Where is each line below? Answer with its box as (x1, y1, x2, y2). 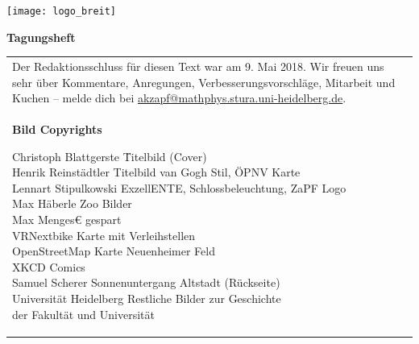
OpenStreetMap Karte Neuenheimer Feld (12, 242, 215, 259)
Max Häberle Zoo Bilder (12, 195, 132, 212)
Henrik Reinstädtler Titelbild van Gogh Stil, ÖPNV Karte (12, 164, 301, 180)
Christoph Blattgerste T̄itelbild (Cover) (12, 147, 207, 164)
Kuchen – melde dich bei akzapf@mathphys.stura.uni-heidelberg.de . (12, 89, 346, 106)
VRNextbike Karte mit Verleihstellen (12, 226, 196, 243)
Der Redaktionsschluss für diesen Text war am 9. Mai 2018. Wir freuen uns (12, 58, 384, 74)
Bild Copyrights (12, 121, 102, 138)
